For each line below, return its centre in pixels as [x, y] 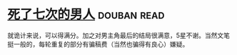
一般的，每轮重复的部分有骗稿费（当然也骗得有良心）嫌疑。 [101, 44]
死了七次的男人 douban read [86, 14]
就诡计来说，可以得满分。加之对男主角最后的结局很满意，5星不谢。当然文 [116, 35]
